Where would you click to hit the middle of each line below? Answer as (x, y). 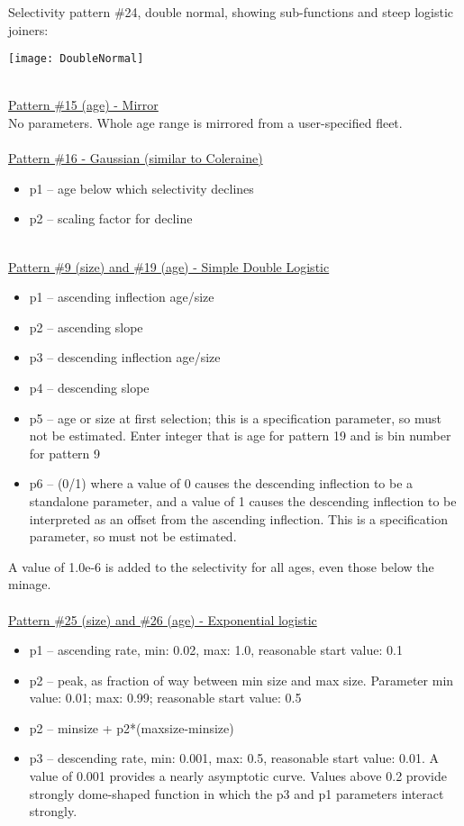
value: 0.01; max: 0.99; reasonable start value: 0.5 (165, 698)
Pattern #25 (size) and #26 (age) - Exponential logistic (163, 619)
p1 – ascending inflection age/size (122, 297)
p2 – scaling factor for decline (111, 218)
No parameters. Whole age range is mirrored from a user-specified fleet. (205, 123)
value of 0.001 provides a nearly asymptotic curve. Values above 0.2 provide (238, 776)
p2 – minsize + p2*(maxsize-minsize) (132, 727)
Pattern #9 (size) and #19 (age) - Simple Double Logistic (169, 266)
